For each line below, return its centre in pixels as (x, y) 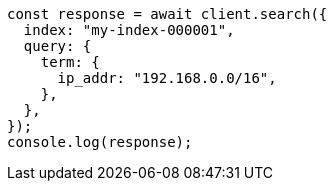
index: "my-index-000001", (129, 30)
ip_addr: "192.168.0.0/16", (167, 78)
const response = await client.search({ (167, 14)
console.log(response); (100, 142)
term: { (70, 62)
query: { (57, 46)
